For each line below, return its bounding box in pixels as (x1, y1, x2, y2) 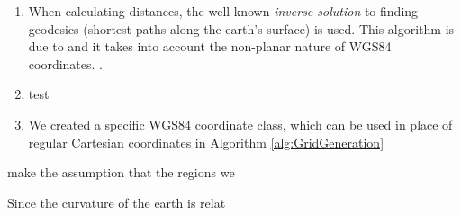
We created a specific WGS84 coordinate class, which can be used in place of (28, 114, 453, 133)
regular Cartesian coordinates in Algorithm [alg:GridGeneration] (28, 132, 384, 151)
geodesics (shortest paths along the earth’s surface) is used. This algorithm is (28, 19, 455, 38)
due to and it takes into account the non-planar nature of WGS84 (28, 37, 392, 56)
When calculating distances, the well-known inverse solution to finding (28, 2, 419, 20)
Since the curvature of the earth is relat (7, 193, 226, 211)
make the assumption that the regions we (7, 163, 235, 182)
